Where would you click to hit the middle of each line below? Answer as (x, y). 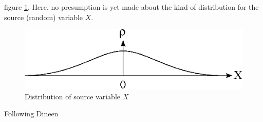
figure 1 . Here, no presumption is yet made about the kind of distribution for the (131, 7)
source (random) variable (44, 17)
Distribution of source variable (72, 96)
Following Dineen (31, 114)
